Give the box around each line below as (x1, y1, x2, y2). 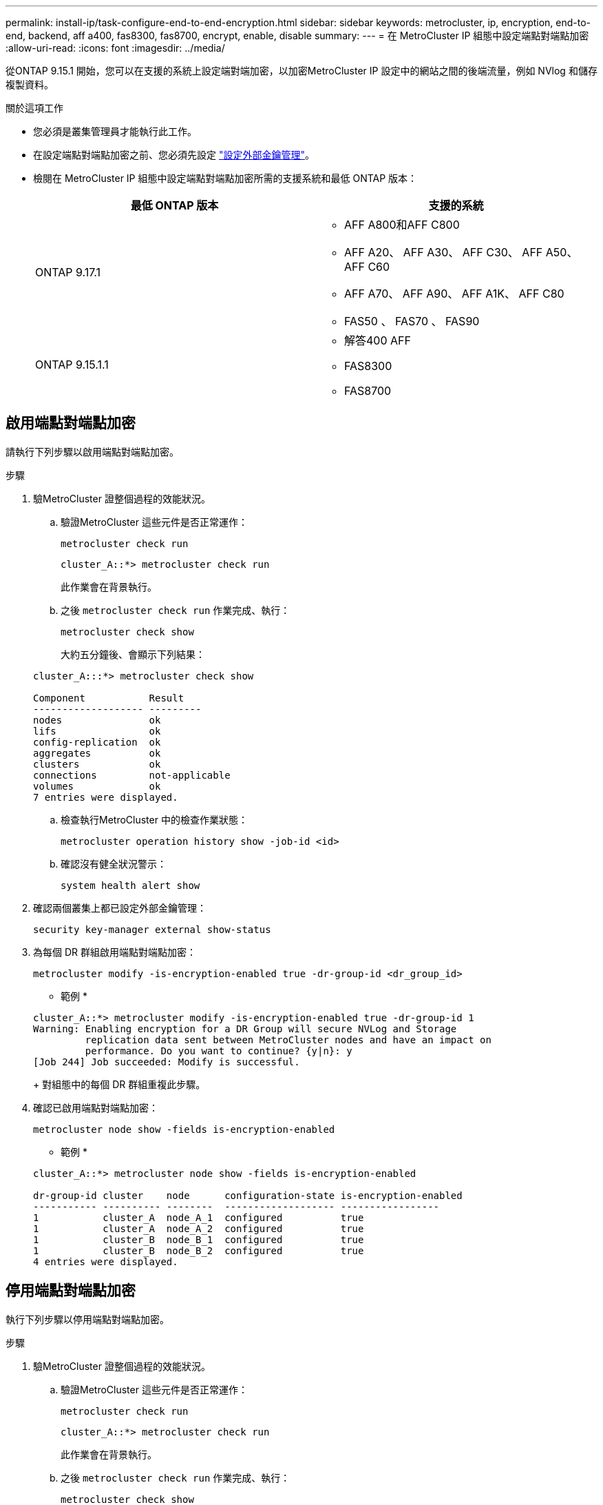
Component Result (33, 692, 184, 704)
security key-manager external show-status (33, 923, 271, 935)
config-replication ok (33, 736, 161, 748)
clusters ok (33, 758, 161, 770)
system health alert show (61, 879, 200, 891)
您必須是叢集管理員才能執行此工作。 (33, 125, 197, 137)
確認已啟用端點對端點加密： (33, 1101, 158, 1114)
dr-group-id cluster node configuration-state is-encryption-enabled (33, 1189, 463, 1201)
